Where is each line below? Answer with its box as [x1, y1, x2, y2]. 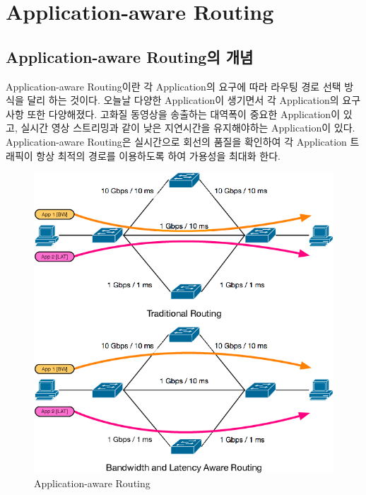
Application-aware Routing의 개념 [6, 45, 254, 67]
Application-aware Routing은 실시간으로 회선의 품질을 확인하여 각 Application [6, 134, 347, 148]
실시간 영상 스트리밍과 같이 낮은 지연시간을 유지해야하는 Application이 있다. [20, 120, 355, 135]
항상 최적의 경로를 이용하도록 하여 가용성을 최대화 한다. [36, 148, 281, 163]
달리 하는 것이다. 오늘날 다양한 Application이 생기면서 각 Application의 [27, 93, 339, 107]
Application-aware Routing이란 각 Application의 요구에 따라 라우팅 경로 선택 [6, 78, 341, 93]
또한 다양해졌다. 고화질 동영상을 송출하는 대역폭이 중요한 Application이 [27, 106, 341, 121]
